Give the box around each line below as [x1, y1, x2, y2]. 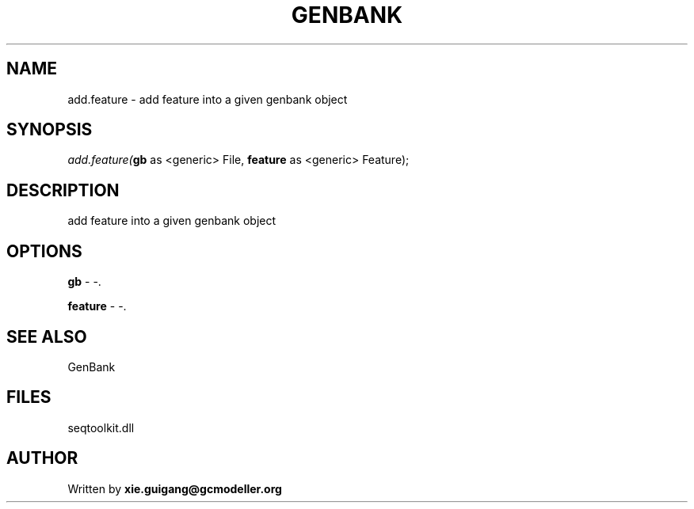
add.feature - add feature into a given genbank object [67, 92, 348, 106]
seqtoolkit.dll [67, 420, 135, 435]
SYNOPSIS [6, 120, 93, 140]
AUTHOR [6, 448, 78, 469]
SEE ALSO [6, 326, 87, 347]
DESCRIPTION [6, 180, 120, 200]
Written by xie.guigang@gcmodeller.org [67, 481, 282, 496]
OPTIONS [6, 241, 82, 261]
